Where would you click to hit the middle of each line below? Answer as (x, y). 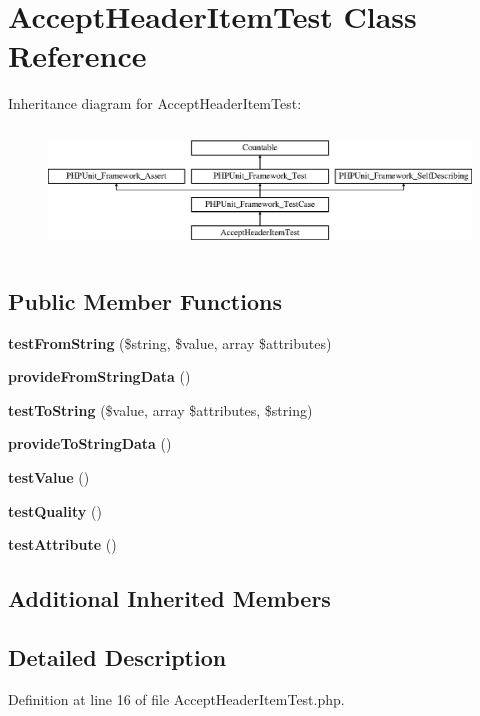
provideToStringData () (90, 443)
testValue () (49, 476)
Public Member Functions (145, 300)
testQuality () (55, 510)
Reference (77, 55)
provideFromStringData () (99, 376)
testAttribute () (62, 544)
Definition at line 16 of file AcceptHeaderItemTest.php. (176, 698)
